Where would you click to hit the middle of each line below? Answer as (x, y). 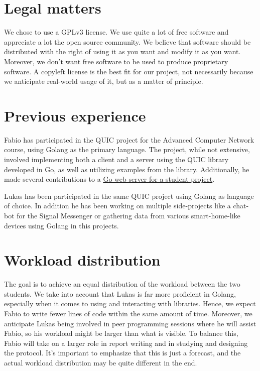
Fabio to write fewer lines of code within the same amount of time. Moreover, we (128, 314)
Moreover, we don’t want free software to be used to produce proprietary (116, 61)
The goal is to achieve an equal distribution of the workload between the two (122, 284)
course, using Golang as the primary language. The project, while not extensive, (127, 149)
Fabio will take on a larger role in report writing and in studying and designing (126, 343)
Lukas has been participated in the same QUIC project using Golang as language (129, 196)
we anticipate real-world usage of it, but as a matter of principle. (104, 81)
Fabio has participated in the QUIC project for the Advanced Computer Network (129, 139)
